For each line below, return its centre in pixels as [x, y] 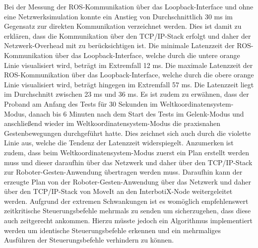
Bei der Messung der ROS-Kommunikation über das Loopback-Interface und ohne [129, 6]
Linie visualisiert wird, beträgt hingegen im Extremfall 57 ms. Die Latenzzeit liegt [129, 84]
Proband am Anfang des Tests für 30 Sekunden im [81, 103]
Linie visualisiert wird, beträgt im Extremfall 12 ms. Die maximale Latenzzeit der [129, 65]
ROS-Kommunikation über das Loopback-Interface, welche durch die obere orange [129, 75]
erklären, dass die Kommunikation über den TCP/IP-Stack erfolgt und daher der [128, 35]
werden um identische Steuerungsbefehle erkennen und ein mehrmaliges [113, 230]
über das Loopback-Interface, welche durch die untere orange [148, 55]
